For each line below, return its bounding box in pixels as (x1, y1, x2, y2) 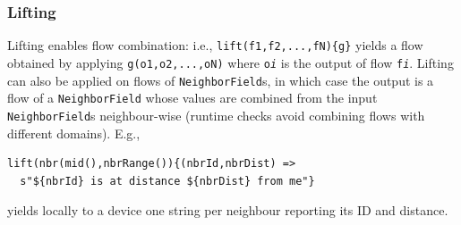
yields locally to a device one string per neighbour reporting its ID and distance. (7, 201, 448, 220)
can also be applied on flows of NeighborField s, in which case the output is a (7, 71, 434, 89)
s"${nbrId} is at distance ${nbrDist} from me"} (20, 174, 315, 187)
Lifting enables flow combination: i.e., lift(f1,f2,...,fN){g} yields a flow (7, 36, 423, 54)
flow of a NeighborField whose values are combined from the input (7, 88, 378, 107)
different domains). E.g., (7, 123, 141, 142)
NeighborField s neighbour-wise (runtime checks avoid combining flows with (7, 105, 425, 124)
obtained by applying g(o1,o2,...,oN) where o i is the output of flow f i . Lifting (7, 53, 454, 71)
